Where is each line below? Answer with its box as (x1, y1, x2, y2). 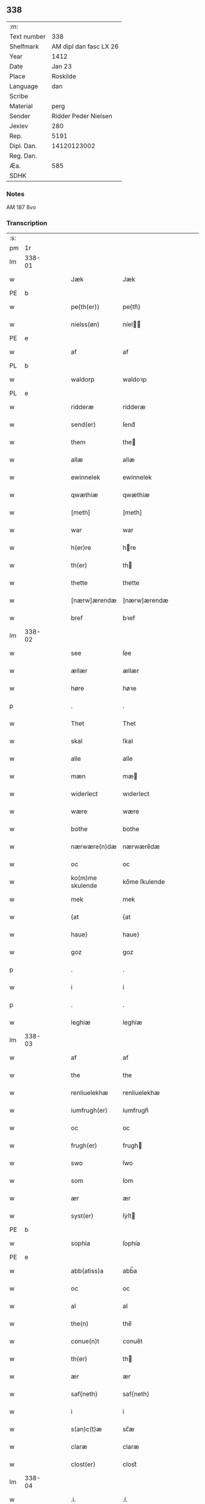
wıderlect (122, 790, 149, 798)
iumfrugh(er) (71, 1106, 108, 1115)
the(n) (71, 1319, 89, 1328)
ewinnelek (71, 473, 101, 482)
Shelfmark (9, 42, 39, 51)
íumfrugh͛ (122, 1106, 149, 1115)
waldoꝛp (122, 376, 147, 384)
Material (9, 102, 33, 110)
